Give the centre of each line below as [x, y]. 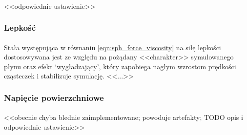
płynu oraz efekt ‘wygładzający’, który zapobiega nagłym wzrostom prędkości [120, 66]
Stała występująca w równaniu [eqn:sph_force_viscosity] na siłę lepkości [113, 47]
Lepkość [20, 28]
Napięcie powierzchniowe [54, 97]
